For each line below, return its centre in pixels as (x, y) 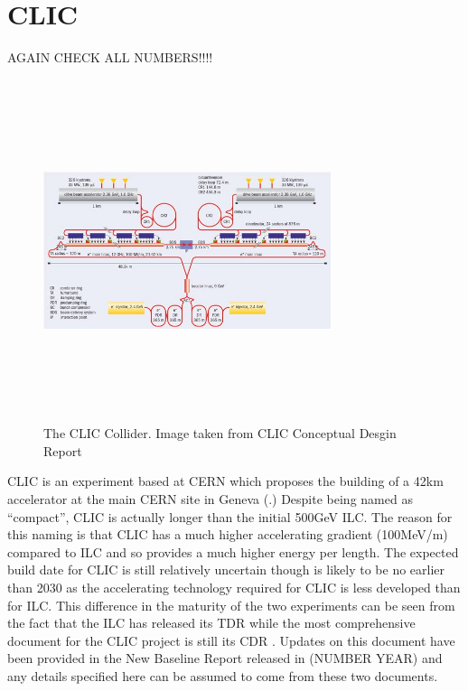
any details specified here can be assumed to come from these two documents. (223, 675)
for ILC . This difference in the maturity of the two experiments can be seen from (231, 605)
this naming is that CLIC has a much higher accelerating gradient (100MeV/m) (228, 534)
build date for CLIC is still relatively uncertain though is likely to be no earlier (226, 570)
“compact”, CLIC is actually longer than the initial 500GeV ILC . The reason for (230, 516)
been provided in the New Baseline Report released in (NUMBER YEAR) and (225, 658)
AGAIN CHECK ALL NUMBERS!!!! (110, 57)
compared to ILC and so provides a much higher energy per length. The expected (233, 551)
